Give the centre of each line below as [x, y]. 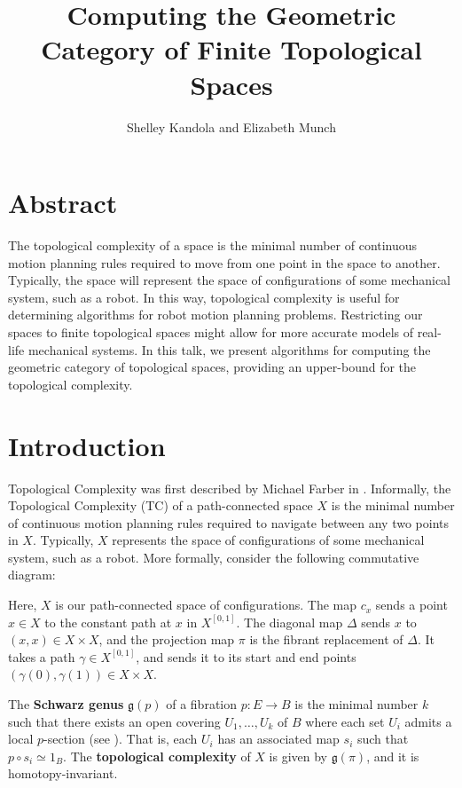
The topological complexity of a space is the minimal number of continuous [213, 245]
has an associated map [278, 739]
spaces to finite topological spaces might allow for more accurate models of [211, 332]
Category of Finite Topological [231, 49]
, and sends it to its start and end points [246, 656]
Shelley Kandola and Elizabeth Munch [231, 126]
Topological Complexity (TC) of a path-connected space [161, 505]
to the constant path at [108, 622]
